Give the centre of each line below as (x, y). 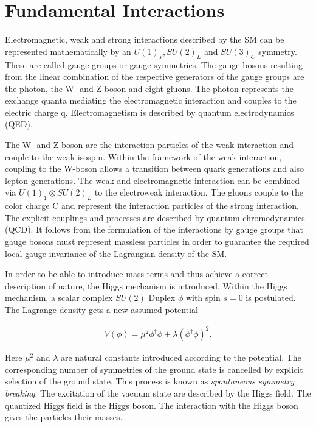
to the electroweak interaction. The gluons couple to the (199, 192)
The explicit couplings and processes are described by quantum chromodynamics (155, 217)
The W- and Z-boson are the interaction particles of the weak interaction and (149, 145)
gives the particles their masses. (64, 417)
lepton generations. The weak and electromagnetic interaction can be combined (153, 180)
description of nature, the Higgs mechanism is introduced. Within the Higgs (146, 285)
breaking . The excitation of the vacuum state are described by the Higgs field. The (158, 393)
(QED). (19, 124)
